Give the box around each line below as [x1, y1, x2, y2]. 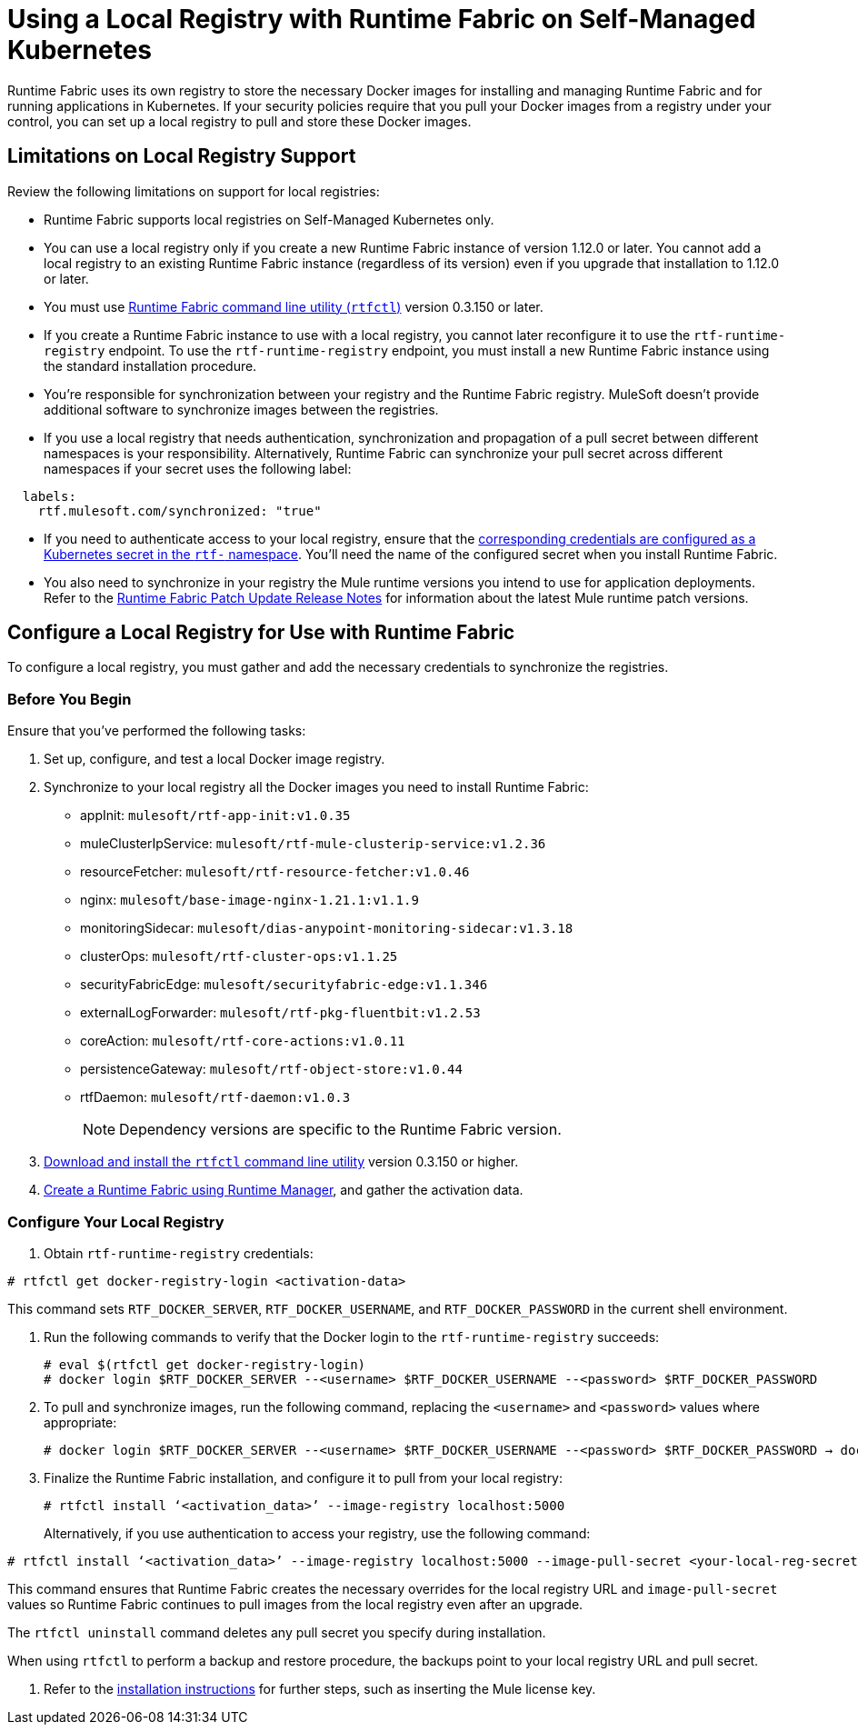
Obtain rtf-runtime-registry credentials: [44, 1245, 314, 1261]
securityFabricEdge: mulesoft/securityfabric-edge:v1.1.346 [80, 976, 488, 993]
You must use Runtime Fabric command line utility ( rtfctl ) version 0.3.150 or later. [44, 298, 544, 315]
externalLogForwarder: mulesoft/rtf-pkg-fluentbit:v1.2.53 [80, 1005, 481, 1021]
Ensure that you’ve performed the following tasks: [7, 723, 306, 739]
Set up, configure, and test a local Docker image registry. [44, 751, 385, 767]
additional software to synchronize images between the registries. [44, 401, 439, 417]
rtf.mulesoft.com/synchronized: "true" [37, 503, 322, 518]
